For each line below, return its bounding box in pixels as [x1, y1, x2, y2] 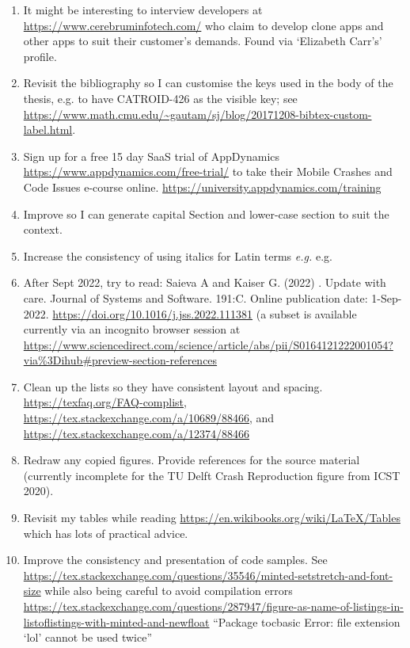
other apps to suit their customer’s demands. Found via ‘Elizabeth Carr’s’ [23, 32, 382, 49]
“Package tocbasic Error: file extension [213, 613, 401, 630]
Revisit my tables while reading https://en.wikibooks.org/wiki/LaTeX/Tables [23, 509, 401, 526]
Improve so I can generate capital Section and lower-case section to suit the [23, 205, 389, 222]
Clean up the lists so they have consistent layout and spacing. [23, 378, 323, 395]
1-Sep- [371, 289, 402, 306]
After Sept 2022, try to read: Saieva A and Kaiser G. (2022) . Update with [23, 274, 386, 291]
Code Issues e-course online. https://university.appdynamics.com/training [23, 178, 382, 195]
